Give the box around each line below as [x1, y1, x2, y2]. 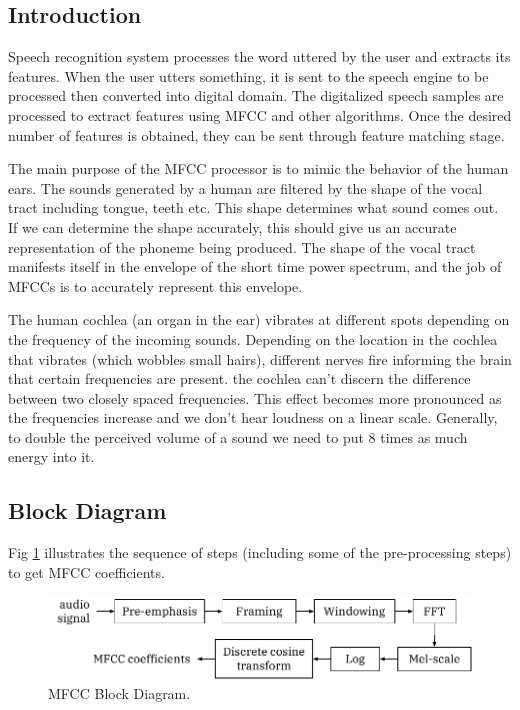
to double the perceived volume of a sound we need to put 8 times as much [8, 426, 468, 447]
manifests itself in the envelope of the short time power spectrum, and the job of [8, 256, 502, 277]
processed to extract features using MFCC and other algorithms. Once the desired [8, 104, 512, 125]
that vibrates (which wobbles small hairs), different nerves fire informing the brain [8, 348, 512, 369]
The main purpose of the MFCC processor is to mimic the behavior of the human [8, 158, 509, 179]
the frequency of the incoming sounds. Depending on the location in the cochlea [8, 328, 498, 349]
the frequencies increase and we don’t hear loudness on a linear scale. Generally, [8, 407, 498, 428]
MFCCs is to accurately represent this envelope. [8, 275, 303, 296]
